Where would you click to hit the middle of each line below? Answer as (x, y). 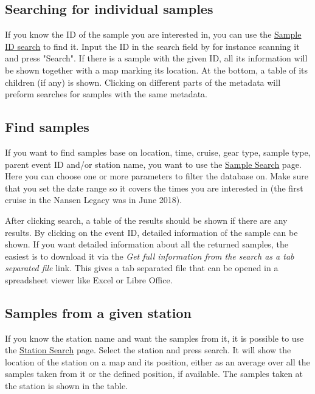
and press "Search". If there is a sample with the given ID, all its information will (156, 58)
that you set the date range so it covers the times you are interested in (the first (154, 188)
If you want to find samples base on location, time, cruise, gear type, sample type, (158, 152)
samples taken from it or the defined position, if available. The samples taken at (154, 374)
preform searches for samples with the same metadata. (106, 94)
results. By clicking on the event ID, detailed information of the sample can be (151, 232)
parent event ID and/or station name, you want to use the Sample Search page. (153, 164)
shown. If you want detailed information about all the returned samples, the (147, 244)
